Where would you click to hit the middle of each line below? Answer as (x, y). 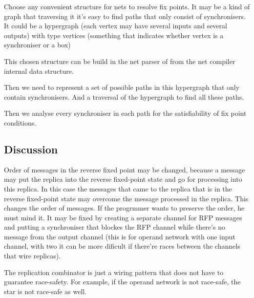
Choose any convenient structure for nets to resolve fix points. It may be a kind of (127, 6)
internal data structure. (39, 71)
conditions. (20, 122)
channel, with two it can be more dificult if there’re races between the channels (122, 246)
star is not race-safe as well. (45, 291)
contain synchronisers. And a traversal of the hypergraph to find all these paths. (124, 96)
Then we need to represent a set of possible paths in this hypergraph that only (122, 87)
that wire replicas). (32, 256)
